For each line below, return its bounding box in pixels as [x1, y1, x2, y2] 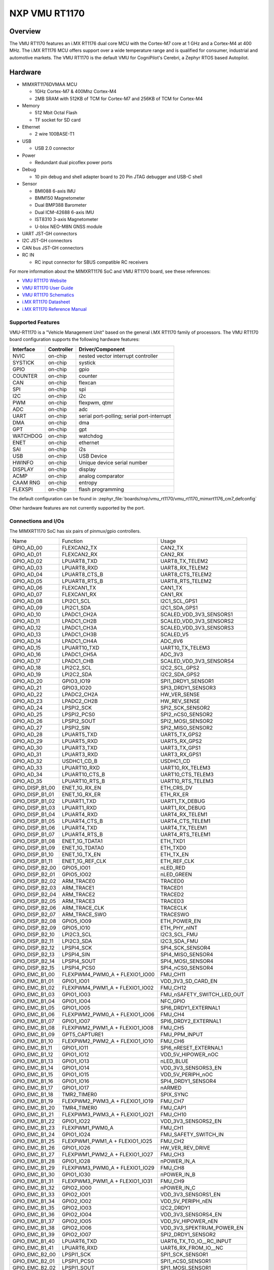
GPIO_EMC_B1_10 [12, 1037, 53, 1044]
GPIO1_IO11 [61, 1044, 89, 1051]
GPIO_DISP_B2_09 [12, 924, 56, 931]
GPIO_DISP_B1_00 [12, 784, 55, 791]
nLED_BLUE [160, 1057, 189, 1064]
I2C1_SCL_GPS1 [160, 597, 198, 605]
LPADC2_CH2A [61, 691, 98, 698]
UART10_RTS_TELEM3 [160, 777, 214, 784]
